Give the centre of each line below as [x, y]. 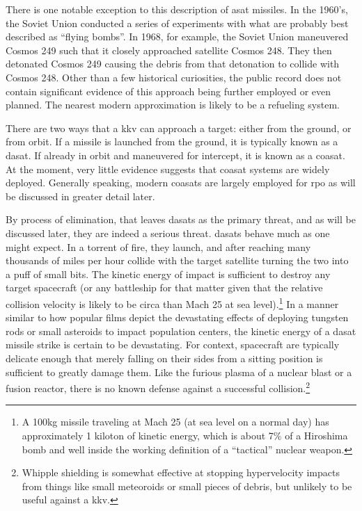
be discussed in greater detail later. [80, 196]
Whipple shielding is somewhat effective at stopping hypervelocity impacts [181, 472]
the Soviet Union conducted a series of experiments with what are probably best [177, 23]
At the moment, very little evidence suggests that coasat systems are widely [168, 169]
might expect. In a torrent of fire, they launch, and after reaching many [158, 246]
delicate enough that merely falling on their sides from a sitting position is [164, 358]
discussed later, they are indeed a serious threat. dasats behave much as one [168, 233]
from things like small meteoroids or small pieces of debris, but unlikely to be [187, 486]
